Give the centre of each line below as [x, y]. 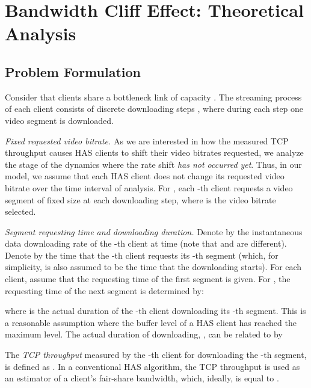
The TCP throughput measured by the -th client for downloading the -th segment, [156, 355]
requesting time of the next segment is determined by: [104, 290]
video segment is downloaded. [59, 120]
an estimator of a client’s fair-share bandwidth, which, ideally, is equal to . [142, 378]
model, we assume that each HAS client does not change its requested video [145, 176]
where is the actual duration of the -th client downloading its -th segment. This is [155, 311]
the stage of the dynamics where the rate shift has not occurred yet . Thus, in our [153, 164]
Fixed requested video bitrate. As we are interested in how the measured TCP [147, 140]
